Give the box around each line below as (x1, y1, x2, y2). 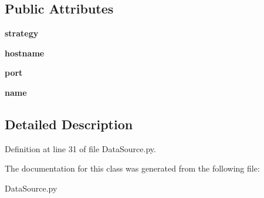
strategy (5, 27, 39, 39)
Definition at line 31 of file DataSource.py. (5, 142, 156, 155)
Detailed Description (5, 115, 133, 133)
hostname (5, 46, 45, 59)
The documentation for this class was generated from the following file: (5, 162, 260, 174)
